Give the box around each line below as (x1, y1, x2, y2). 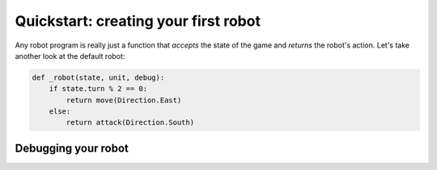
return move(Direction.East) (66, 95, 182, 105)
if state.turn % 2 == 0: (49, 85, 148, 93)
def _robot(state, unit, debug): (32, 73, 165, 82)
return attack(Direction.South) (66, 118, 194, 127)
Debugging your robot (15, 141, 129, 155)
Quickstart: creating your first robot (15, 12, 261, 30)
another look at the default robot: (15, 51, 125, 60)
